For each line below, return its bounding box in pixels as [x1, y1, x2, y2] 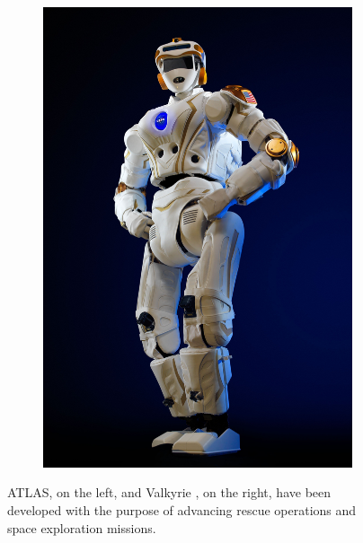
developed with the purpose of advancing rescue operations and [7, 500, 357, 519]
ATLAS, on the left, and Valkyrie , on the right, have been [7, 483, 332, 502]
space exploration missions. [7, 518, 156, 537]
